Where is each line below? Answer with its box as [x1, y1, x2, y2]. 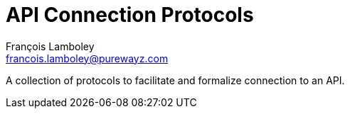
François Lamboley [6, 40, 95, 52]
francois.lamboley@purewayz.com [6, 52, 169, 64]
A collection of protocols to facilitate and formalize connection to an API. [6, 74, 345, 86]
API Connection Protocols [6, 3, 254, 27]
